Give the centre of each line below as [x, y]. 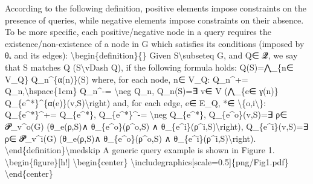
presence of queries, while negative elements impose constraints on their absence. [154, 20]
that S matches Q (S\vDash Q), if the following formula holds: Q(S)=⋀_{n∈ [150, 67]
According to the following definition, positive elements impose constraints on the [156, 8]
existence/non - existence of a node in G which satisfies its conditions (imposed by [155, 43]
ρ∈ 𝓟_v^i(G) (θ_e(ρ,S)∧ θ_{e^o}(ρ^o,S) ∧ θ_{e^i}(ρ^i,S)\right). [131, 138]
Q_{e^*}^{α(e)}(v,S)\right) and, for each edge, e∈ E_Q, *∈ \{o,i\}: [135, 102]
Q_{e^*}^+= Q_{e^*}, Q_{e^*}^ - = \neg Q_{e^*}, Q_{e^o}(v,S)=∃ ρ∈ [146, 114]
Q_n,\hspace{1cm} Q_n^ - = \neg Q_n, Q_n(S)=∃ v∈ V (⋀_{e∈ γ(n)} [142, 91]
